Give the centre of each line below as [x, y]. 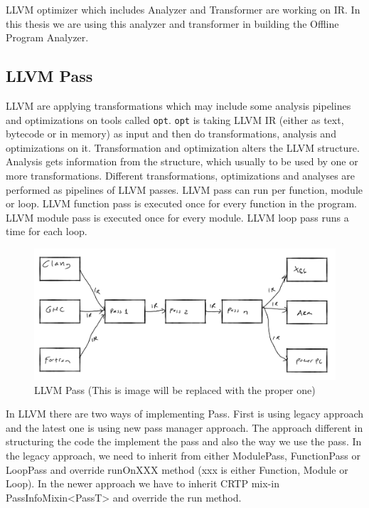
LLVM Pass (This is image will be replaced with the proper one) [175, 389]
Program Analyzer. [47, 37]
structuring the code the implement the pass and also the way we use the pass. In [184, 441]
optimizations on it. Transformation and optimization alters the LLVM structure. [183, 147]
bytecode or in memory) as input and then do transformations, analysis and [171, 134]
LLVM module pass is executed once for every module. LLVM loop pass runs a [177, 217]
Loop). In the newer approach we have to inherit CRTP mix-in [143, 483]
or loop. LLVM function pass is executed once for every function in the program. [181, 203]
